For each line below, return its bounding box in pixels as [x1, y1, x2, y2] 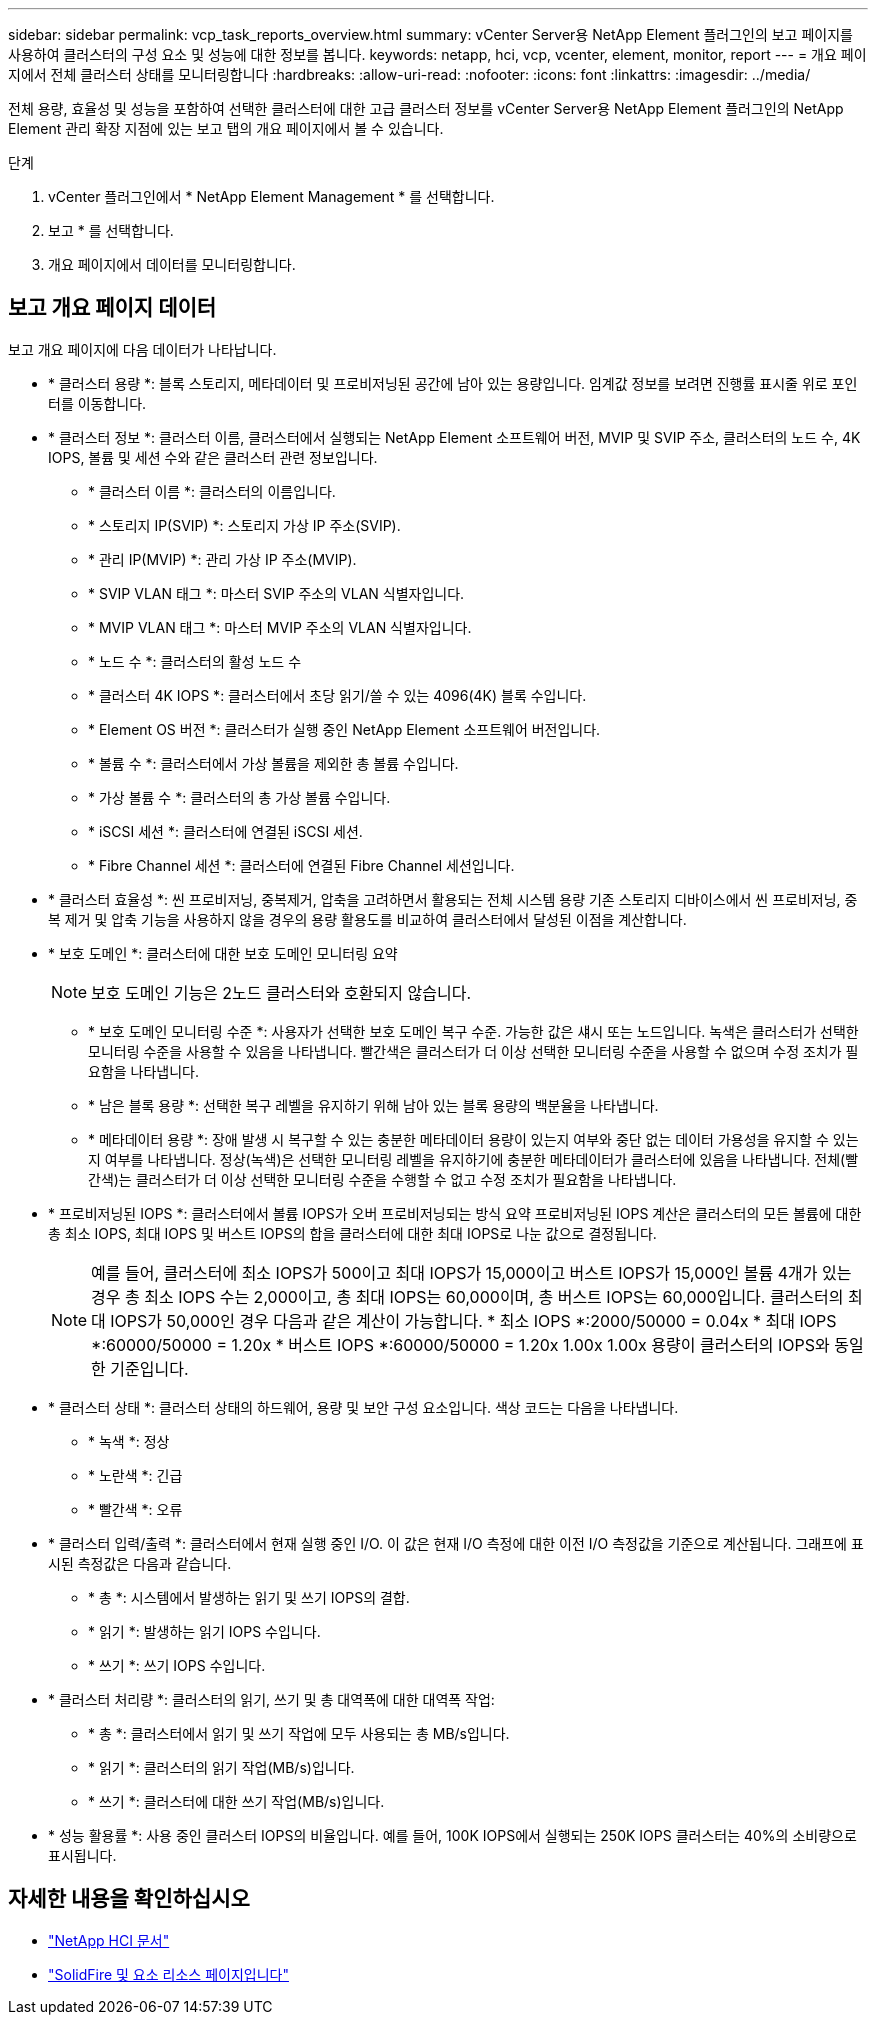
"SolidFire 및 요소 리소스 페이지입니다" [48, 1965, 289, 1983]
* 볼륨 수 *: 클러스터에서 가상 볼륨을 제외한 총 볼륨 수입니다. [88, 754, 459, 772]
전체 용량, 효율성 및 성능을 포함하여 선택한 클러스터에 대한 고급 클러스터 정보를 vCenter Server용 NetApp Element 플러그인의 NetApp [8, 100, 844, 117]
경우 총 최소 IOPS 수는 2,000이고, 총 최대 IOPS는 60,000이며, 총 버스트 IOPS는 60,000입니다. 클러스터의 [91, 1286, 844, 1307]
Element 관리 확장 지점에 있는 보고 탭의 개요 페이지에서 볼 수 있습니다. [8, 120, 444, 137]
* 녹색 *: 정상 [88, 1432, 170, 1450]
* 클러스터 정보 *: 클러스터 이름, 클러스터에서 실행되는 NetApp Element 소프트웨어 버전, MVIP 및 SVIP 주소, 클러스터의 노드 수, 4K [48, 428, 861, 446]
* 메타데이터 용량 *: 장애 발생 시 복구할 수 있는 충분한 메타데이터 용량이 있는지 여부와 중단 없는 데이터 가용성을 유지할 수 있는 [88, 1130, 859, 1148]
